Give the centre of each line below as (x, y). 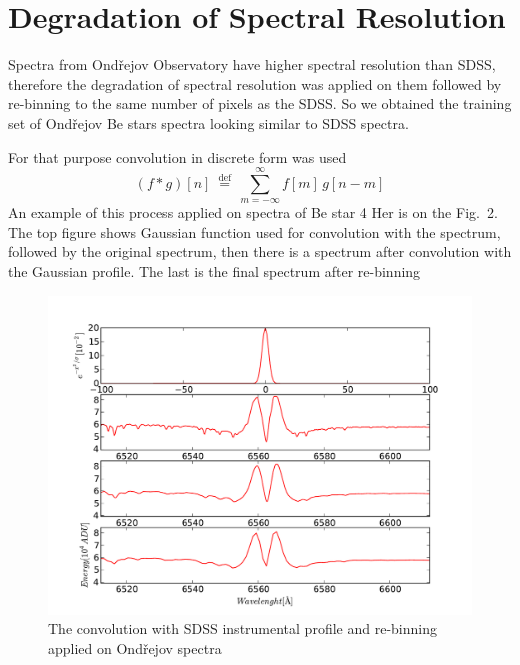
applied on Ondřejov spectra (135, 648)
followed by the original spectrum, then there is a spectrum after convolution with (260, 251)
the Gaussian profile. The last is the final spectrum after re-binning (214, 271)
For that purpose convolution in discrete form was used (177, 156)
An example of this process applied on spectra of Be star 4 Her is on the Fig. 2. (253, 212)
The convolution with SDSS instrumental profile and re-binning (242, 628)
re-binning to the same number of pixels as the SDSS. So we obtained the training (260, 103)
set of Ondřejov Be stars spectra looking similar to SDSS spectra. (208, 122)
